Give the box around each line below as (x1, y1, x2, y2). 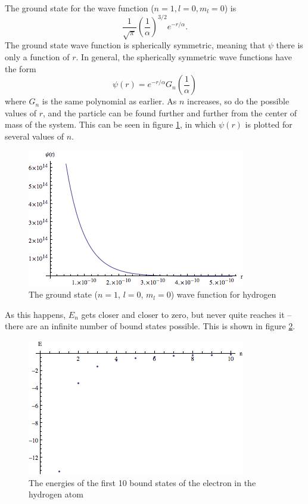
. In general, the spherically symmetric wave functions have (76, 51, 292, 63)
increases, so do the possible (187, 95, 290, 107)
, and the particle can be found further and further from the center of (42, 106, 297, 119)
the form (5, 62, 36, 75)
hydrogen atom (29, 488, 83, 500)
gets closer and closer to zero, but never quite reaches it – (81, 308, 292, 320)
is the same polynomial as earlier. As (42, 95, 177, 107)
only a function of (5, 51, 70, 63)
